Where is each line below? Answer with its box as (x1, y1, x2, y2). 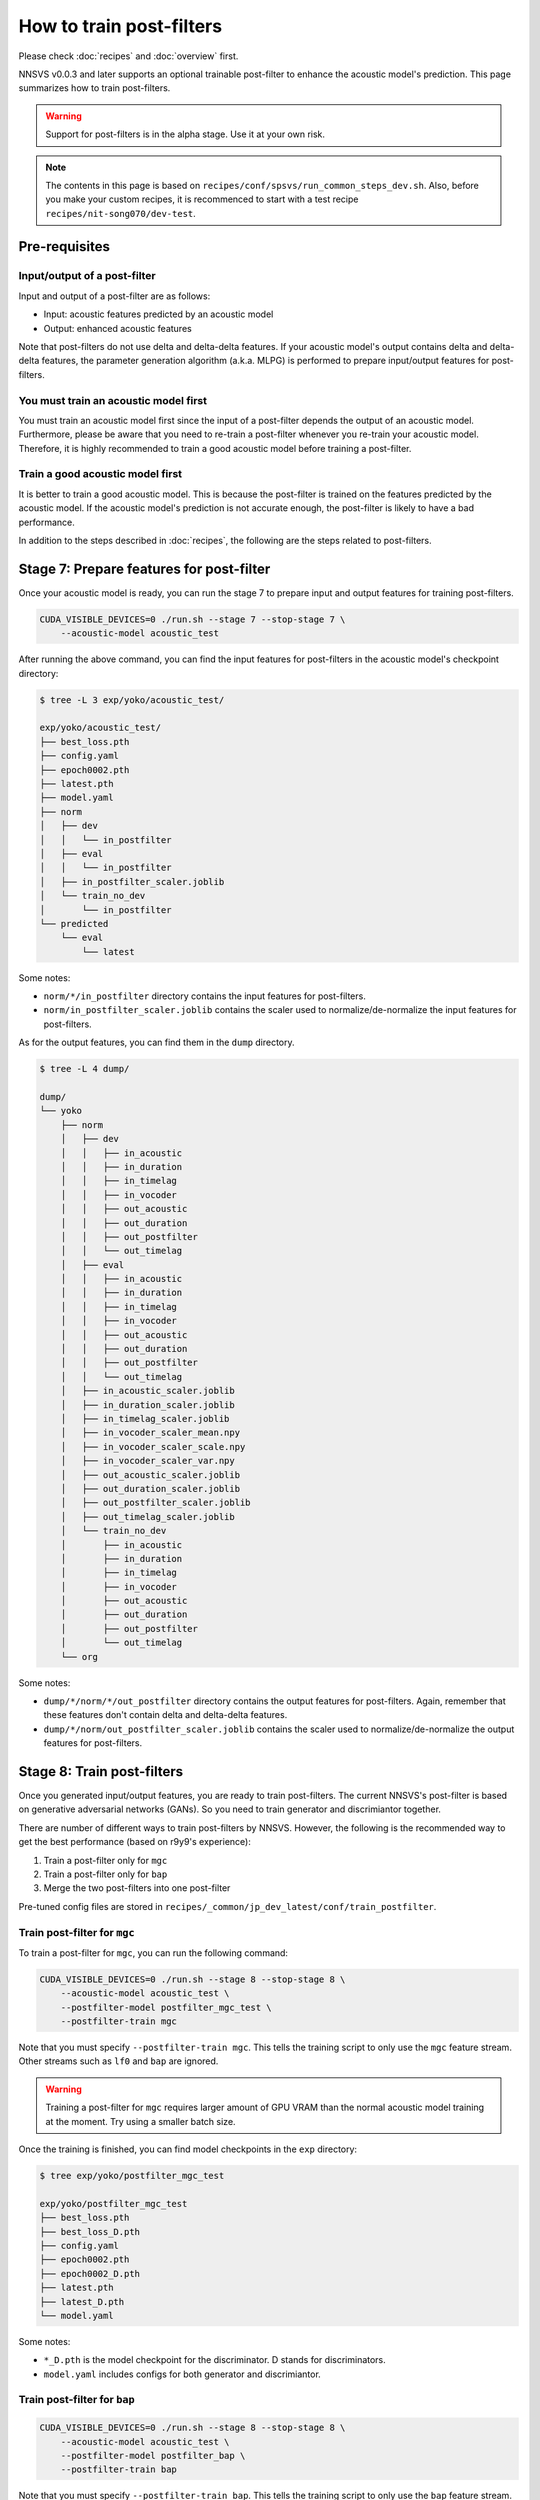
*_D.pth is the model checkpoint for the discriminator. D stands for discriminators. (43, 2354, 387, 2366)
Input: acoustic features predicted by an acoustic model (43, 308, 274, 320)
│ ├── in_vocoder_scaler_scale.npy (60, 1441, 246, 1452)
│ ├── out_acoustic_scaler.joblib (60, 1469, 240, 1480)
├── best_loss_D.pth (39, 2226, 140, 2237)
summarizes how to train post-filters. (18, 82, 171, 94)
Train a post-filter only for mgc (43, 1854, 168, 1866)
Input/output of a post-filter (18, 269, 156, 283)
